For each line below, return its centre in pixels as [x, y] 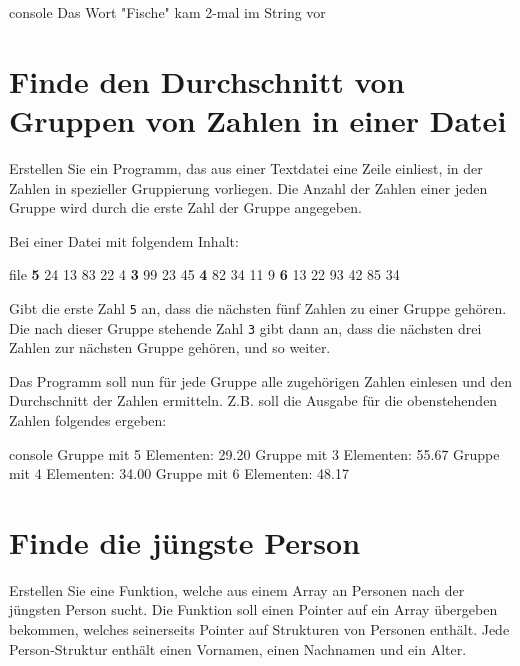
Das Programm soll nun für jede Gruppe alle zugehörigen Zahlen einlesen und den [261, 380]
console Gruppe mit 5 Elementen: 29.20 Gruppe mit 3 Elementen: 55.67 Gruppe [254, 453]
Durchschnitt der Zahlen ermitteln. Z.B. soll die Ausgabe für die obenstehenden [253, 400]
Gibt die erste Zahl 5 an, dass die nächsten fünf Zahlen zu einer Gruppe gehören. [258, 307]
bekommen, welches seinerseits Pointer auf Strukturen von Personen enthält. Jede [259, 629]
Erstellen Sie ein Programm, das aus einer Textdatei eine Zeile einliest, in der [246, 167]
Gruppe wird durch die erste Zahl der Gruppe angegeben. [185, 207]
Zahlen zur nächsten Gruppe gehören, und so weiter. [170, 347]
